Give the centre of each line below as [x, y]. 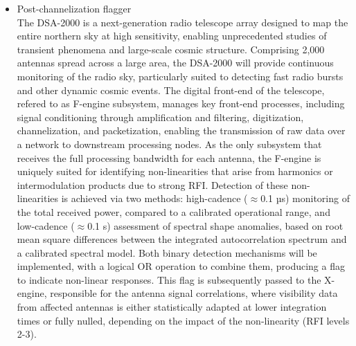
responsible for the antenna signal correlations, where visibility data [194, 293]
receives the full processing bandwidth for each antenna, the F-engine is [169, 157]
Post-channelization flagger [74, 8]
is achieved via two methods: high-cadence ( [154, 198]
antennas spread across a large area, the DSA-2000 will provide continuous [175, 63]
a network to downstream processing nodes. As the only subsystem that [169, 144]
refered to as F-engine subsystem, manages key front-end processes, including [181, 103]
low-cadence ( [46, 225]
